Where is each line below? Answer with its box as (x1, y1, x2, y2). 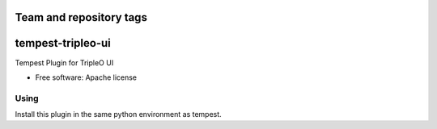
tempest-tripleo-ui (15, 36, 111, 50)
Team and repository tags (15, 10, 147, 24)
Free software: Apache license (35, 73, 138, 82)
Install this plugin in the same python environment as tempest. (15, 110, 222, 119)
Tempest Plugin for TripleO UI (15, 57, 114, 68)
